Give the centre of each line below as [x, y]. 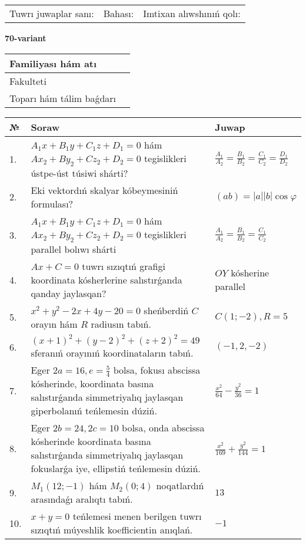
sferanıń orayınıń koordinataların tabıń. [112, 352]
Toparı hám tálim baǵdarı [63, 98]
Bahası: [119, 13]
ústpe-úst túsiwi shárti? [79, 173]
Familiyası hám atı [53, 63]
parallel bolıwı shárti [74, 249]
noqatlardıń [180, 486]
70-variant [26, 38]
